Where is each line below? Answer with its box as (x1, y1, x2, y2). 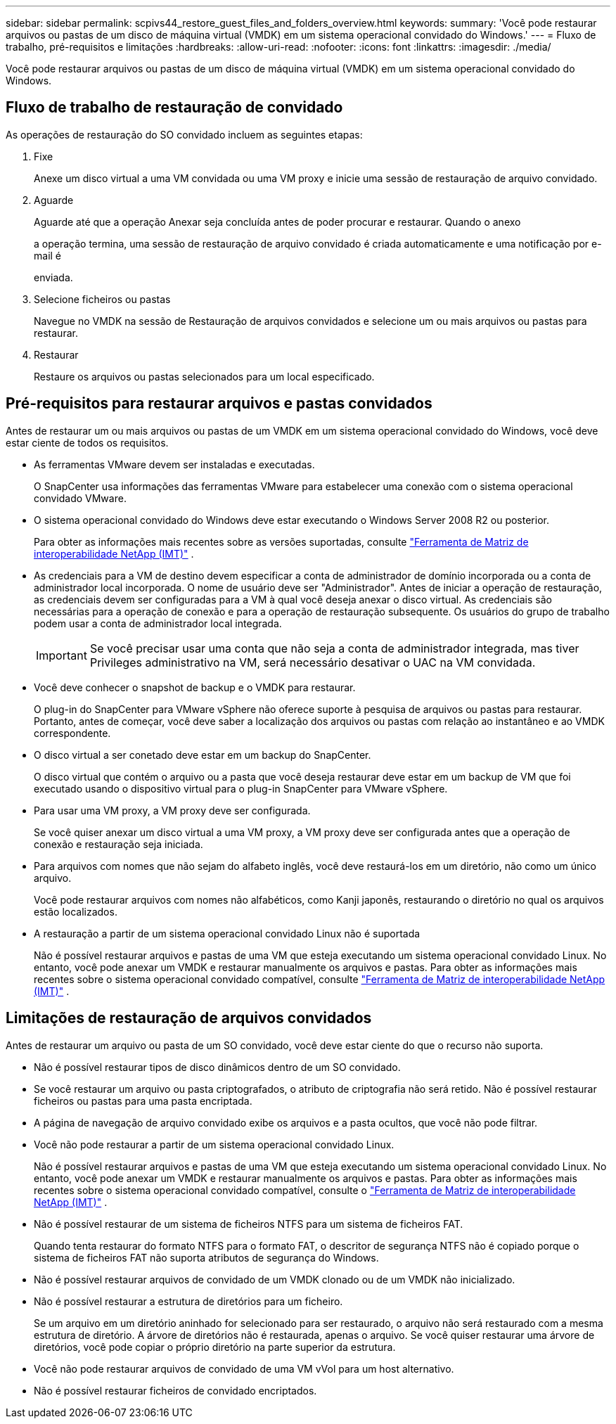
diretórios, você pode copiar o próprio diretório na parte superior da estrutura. (34, 1340, 396, 1353)
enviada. (34, 271, 73, 283)
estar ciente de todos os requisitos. (6, 436, 169, 449)
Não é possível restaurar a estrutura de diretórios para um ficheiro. (34, 1295, 343, 1307)
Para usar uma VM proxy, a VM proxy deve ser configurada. (34, 804, 311, 816)
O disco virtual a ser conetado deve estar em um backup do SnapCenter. (34, 748, 371, 761)
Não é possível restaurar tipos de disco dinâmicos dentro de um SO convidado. (34, 1060, 401, 1073)
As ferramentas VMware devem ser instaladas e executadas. (34, 458, 315, 470)
